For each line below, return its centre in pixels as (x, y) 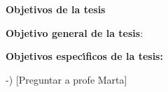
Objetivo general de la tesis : (75, 32)
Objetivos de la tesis (56, 9)
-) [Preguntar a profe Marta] (66, 79)
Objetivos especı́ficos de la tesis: (84, 56)
